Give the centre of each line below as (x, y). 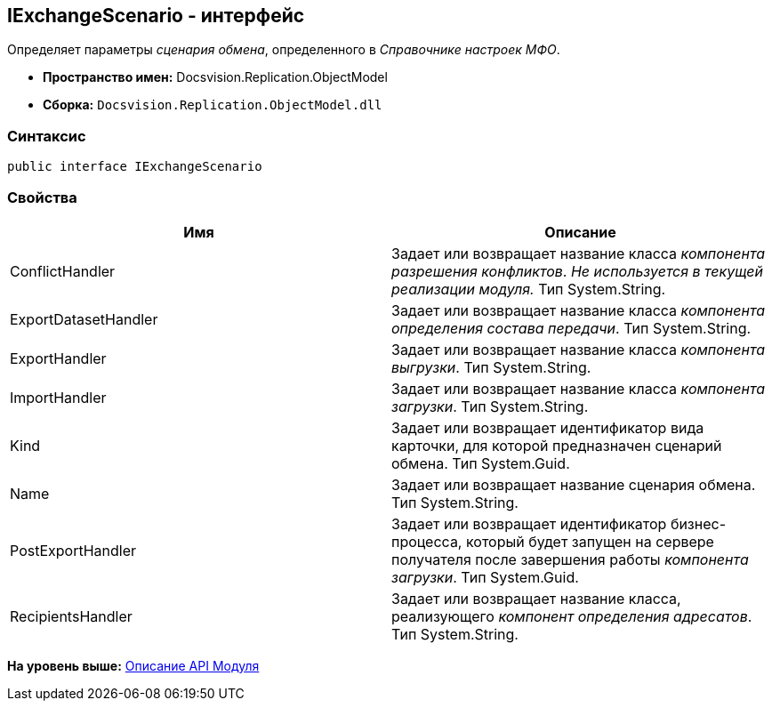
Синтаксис (47, 136)
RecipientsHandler (71, 616)
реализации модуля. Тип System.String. (529, 289)
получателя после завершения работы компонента (570, 559)
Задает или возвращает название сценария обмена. (574, 484)
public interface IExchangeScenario (135, 167)
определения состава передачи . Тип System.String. (571, 328)
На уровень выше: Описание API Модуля (133, 665)
